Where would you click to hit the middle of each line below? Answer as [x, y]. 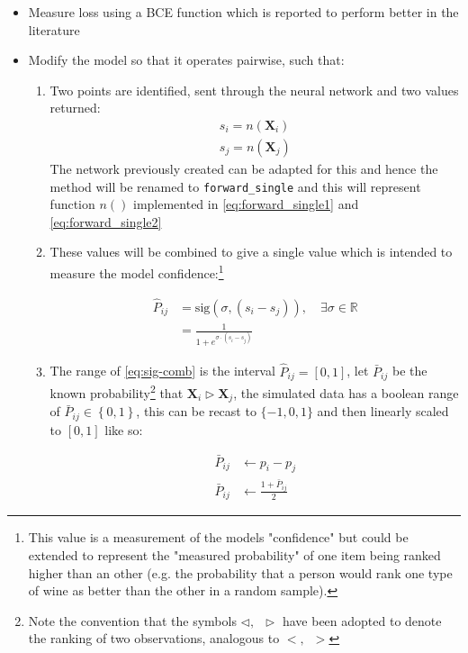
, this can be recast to [196, 411]
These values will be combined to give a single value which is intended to [251, 252]
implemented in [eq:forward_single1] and [246, 204]
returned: [75, 108]
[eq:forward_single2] [106, 221]
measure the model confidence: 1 [137, 272]
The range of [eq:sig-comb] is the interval [162, 371]
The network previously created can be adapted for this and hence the [244, 169]
